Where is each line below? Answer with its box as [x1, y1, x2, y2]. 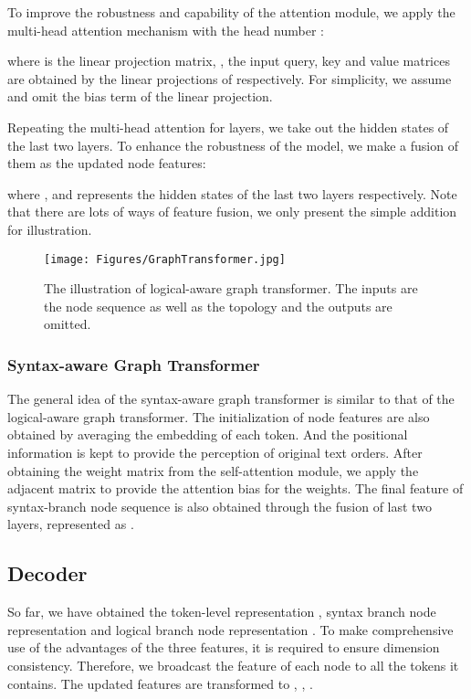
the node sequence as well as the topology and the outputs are [44, 296, 392, 315]
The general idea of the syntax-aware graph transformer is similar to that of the [7, 389, 455, 408]
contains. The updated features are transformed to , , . [7, 673, 313, 693]
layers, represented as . [7, 514, 134, 534]
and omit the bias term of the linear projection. [7, 87, 273, 106]
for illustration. [7, 219, 92, 238]
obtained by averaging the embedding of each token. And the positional [7, 425, 408, 444]
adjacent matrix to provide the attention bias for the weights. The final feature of [7, 479, 464, 498]
